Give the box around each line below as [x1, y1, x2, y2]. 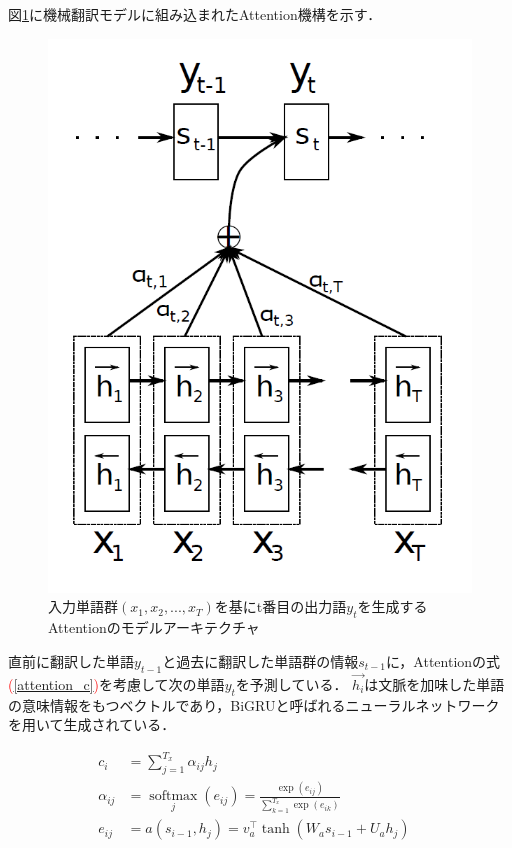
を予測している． [235, 673, 348, 694]
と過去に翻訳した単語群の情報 [162, 650, 359, 671]
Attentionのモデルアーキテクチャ [48, 617, 260, 638]
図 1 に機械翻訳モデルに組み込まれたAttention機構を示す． [8, 4, 382, 24]
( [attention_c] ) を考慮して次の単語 [8, 673, 225, 694]
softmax [149, 789, 198, 804]
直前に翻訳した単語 [8, 650, 134, 671]
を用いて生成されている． [8, 714, 176, 735]
